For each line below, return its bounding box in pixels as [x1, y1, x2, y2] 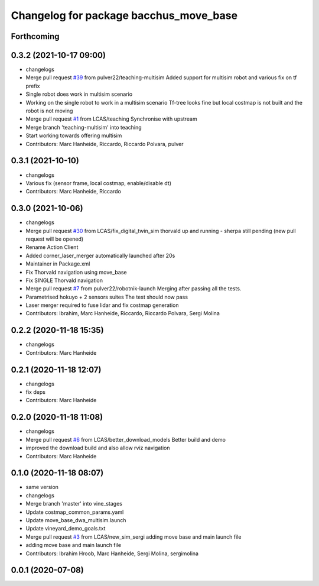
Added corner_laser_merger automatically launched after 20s [25, 252, 175, 259]
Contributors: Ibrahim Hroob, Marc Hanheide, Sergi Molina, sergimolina [25, 550, 199, 557]
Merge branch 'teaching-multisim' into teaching [25, 124, 142, 131]
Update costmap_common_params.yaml [25, 509, 124, 516]
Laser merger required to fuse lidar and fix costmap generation [25, 302, 179, 309]
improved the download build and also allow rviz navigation [25, 444, 170, 452]
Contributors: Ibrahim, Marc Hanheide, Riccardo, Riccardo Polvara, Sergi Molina [25, 310, 220, 317]
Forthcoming [11, 31, 60, 41]
